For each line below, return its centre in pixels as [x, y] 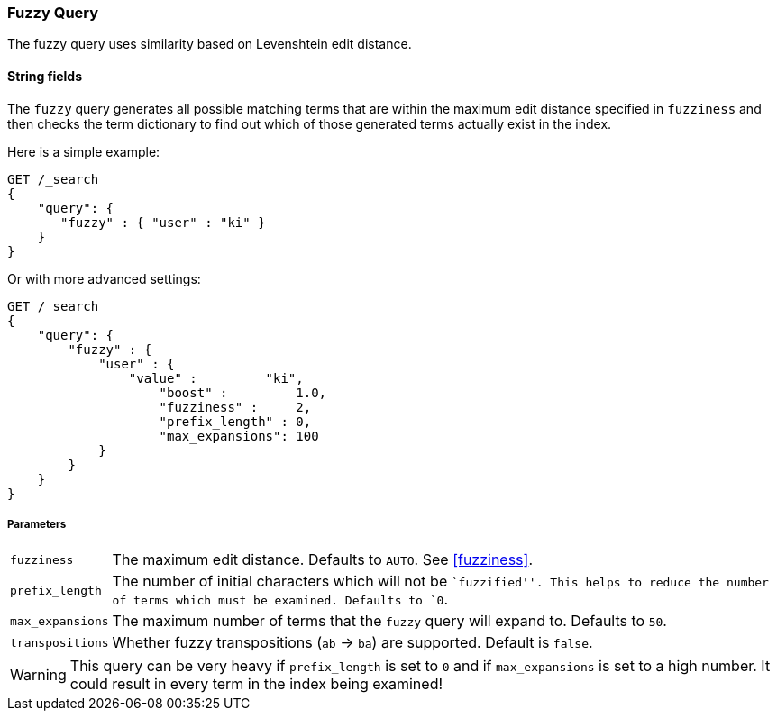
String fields [45, 76]
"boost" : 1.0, [243, 392]
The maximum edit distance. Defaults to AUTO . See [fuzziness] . [323, 560]
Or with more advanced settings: [104, 278]
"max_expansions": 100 [239, 436]
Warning [38, 675]
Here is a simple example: [84, 151]
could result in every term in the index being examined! [256, 684]
